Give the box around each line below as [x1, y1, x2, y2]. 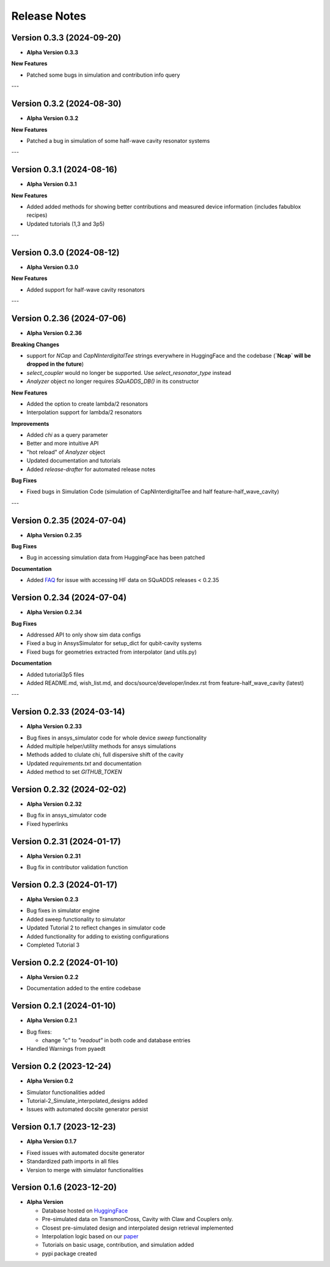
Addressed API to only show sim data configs [26, 631, 141, 638]
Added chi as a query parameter [26, 431, 108, 439]
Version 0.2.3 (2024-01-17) [11, 879, 118, 890]
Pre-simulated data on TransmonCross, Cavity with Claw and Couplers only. [42, 1216, 233, 1223]
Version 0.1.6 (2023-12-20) [11, 1182, 117, 1193]
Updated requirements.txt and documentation [26, 760, 142, 767]
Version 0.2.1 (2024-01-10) [11, 1000, 116, 1011]
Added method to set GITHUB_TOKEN [26, 768, 122, 776]
